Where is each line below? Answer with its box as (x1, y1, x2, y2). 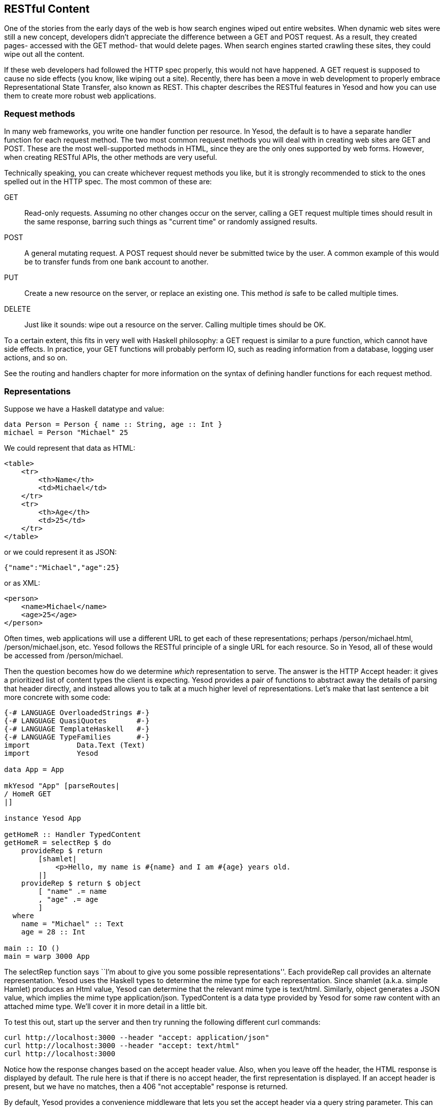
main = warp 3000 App (4, 952, 90, 960)
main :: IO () (4, 944, 60, 952)
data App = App (4, 765, 64, 774)
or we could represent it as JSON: (4, 547, 117, 556)
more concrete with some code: (4, 692, 111, 701)
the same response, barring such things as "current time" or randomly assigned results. (24, 217, 318, 226)
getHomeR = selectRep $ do (4, 838, 111, 847)
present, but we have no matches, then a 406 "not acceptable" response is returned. (4, 1082, 288, 1091)
